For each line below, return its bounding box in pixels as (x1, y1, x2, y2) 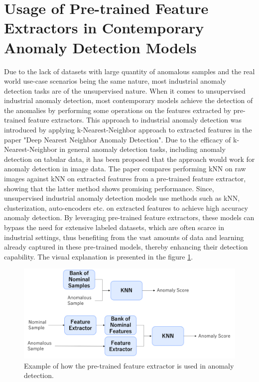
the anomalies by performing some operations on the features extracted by (4, 105, 231, 115)
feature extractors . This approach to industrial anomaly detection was (28, 115, 242, 125)
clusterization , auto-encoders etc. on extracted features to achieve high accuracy (4, 202, 249, 213)
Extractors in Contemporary (4, 17, 204, 38)
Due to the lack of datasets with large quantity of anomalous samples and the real (4, 66, 255, 76)
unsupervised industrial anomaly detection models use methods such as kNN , (4, 193, 240, 203)
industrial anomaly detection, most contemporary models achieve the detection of (4, 95, 253, 106)
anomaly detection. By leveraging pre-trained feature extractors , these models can (4, 212, 255, 223)
